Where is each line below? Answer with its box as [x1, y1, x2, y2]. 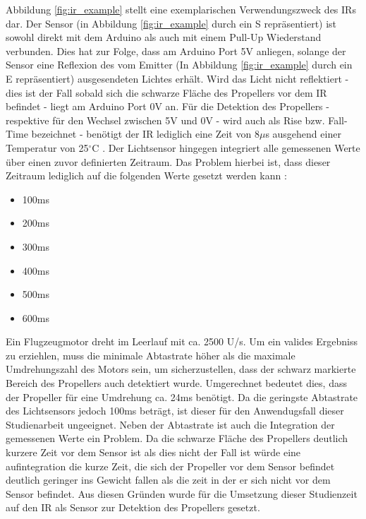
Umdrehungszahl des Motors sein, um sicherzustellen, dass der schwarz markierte [6, 362, 356, 376]
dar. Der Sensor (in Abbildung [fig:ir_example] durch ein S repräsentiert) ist [6, 16, 337, 30]
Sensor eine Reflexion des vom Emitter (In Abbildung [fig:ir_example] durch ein [6, 57, 353, 72]
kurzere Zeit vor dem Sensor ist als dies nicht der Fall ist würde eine [6, 445, 301, 460]
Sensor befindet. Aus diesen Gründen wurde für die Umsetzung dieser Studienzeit [6, 486, 358, 501]
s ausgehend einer [265, 126, 341, 141]
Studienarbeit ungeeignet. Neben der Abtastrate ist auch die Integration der [6, 417, 335, 431]
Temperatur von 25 [6, 140, 89, 155]
